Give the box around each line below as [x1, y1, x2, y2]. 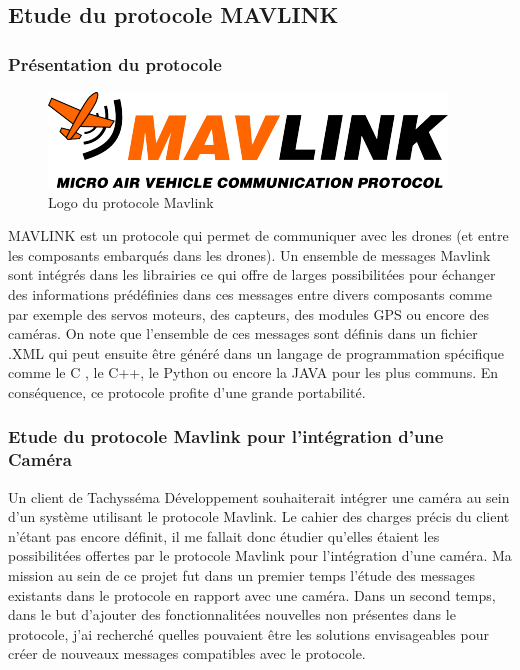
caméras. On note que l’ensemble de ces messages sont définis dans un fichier [8, 323, 478, 344]
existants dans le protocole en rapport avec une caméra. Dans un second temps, [8, 584, 496, 605]
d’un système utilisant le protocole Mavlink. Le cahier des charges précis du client [8, 506, 510, 527]
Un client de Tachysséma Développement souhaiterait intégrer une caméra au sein [8, 486, 510, 507]
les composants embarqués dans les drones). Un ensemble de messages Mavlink [8, 244, 491, 265]
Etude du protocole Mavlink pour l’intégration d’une [8, 424, 444, 449]
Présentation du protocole [8, 51, 222, 76]
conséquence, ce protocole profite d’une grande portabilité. [8, 381, 366, 402]
